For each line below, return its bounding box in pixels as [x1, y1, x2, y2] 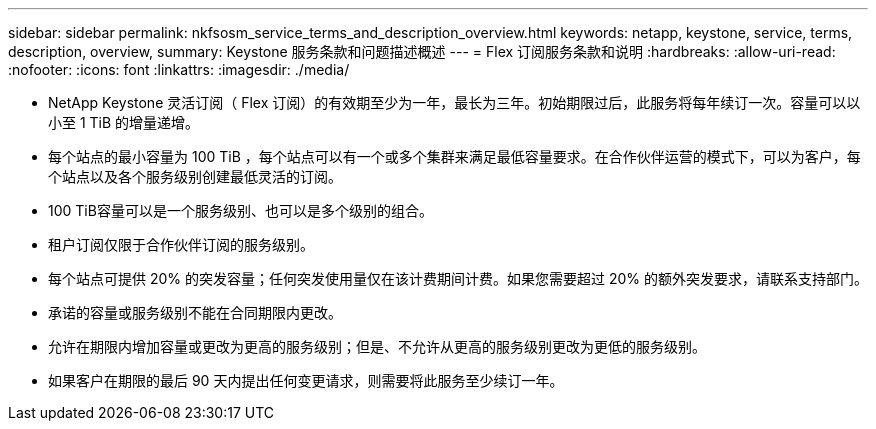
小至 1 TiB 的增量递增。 [48, 114, 200, 131]
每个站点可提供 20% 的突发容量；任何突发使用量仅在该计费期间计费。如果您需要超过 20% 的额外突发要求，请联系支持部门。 [48, 270, 868, 287]
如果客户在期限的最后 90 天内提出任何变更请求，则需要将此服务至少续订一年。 [48, 372, 564, 389]
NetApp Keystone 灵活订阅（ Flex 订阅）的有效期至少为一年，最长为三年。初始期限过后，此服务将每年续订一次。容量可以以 [48, 94, 861, 111]
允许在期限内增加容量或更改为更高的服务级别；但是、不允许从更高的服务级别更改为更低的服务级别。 [48, 338, 706, 355]
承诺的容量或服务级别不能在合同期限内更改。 [48, 304, 342, 321]
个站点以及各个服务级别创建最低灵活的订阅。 [48, 168, 342, 185]
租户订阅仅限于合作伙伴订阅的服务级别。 [48, 236, 314, 253]
